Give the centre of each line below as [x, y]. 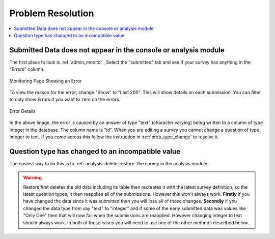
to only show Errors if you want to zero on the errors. [65, 100]
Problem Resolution [52, 13]
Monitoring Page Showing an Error [46, 81]
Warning [32, 177]
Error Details [22, 111]
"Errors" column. [27, 69]
